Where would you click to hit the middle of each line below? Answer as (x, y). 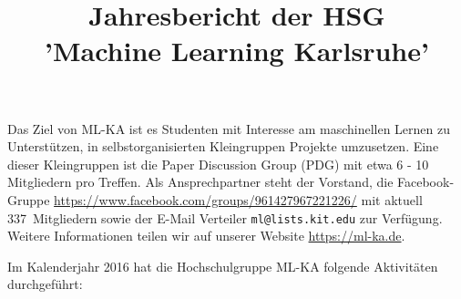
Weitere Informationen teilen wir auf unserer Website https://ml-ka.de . (206, 236)
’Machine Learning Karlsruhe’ (237, 51)
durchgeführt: (45, 284)
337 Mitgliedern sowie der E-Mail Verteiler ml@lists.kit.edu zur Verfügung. (225, 217)
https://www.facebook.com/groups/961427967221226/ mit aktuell (238, 199)
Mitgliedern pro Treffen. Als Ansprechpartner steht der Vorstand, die (200, 182)
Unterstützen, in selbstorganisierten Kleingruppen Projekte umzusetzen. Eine (223, 146)
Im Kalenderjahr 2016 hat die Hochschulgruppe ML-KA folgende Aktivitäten (223, 266)
